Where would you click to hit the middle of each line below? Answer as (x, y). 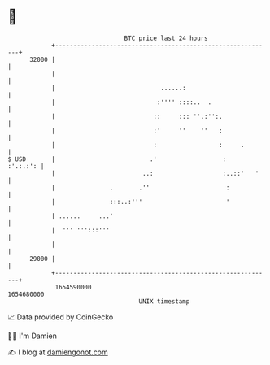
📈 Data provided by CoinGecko (61, 317)
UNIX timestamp (164, 301)
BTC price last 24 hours (166, 38)
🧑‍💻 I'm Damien (33, 336)
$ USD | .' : (117, 159)
